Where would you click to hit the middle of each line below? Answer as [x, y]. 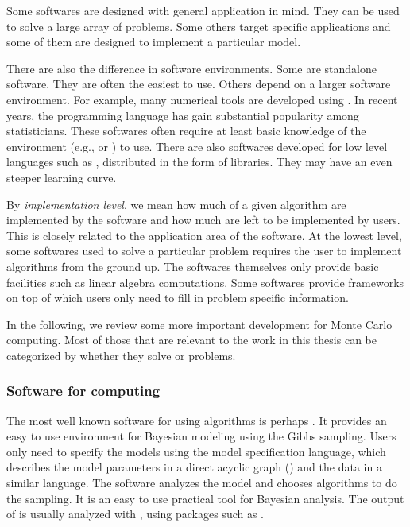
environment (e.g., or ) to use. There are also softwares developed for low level [197, 146]
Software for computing [83, 391]
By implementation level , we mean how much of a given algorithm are [176, 204]
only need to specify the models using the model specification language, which [196, 451]
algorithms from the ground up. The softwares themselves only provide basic [193, 266]
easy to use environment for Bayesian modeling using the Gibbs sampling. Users [201, 436]
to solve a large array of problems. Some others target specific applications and [199, 26]
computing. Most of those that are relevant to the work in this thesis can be [191, 340]
